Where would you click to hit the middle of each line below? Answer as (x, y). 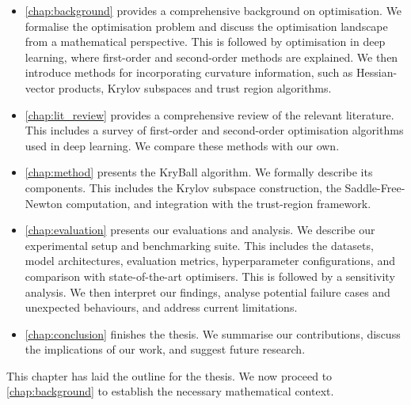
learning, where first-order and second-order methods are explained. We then (211, 57)
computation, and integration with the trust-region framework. (219, 203)
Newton (44, 203)
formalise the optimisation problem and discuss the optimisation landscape (206, 26)
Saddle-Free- (375, 187)
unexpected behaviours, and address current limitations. (161, 307)
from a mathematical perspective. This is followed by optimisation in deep (205, 42)
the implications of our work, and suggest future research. (165, 349)
